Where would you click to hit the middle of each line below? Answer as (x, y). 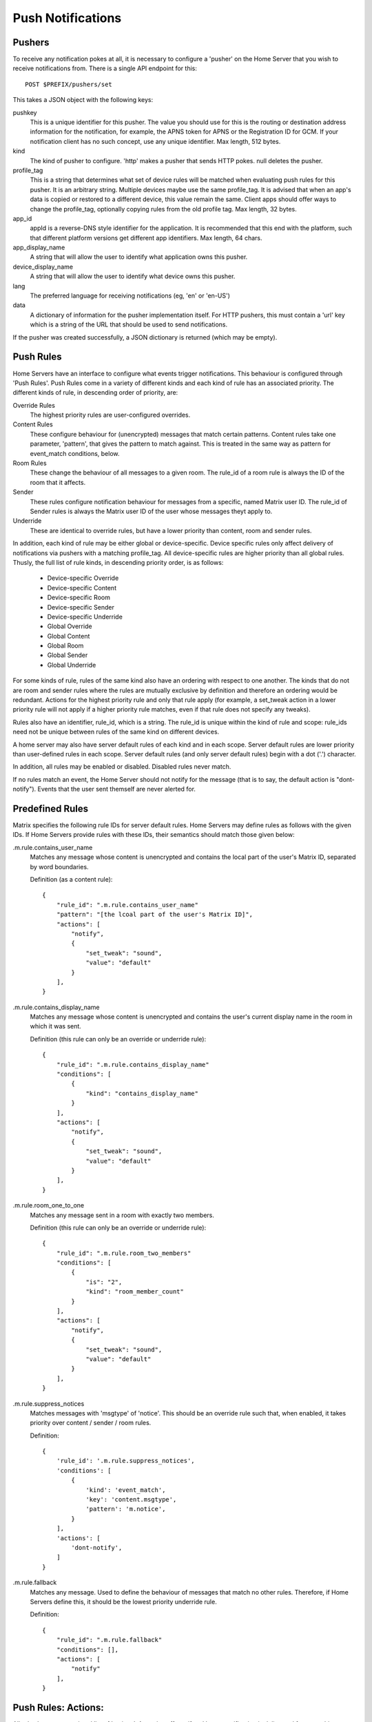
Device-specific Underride (85, 616)
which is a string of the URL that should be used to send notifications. (129, 324)
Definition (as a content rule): (71, 879)
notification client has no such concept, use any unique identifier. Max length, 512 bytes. (155, 141)
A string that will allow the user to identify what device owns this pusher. (133, 276)
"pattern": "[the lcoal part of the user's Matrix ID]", (154, 915)
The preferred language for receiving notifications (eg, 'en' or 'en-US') (130, 295)
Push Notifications (67, 18)
